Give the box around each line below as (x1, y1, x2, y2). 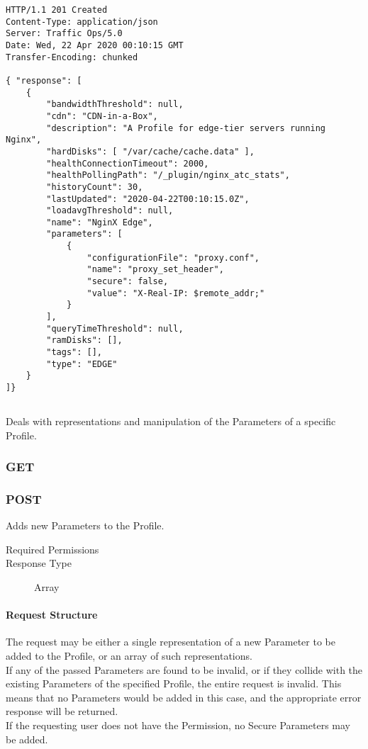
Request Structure (6, 607, 98, 622)
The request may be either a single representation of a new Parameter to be (6, 634, 335, 649)
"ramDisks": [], (46, 335, 123, 346)
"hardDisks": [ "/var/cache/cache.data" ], (46, 146, 255, 157)
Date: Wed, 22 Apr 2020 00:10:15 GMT (6, 40, 184, 50)
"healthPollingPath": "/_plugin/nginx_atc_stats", (46, 170, 290, 181)
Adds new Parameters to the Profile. (6, 518, 165, 533)
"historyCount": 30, (46, 181, 143, 192)
